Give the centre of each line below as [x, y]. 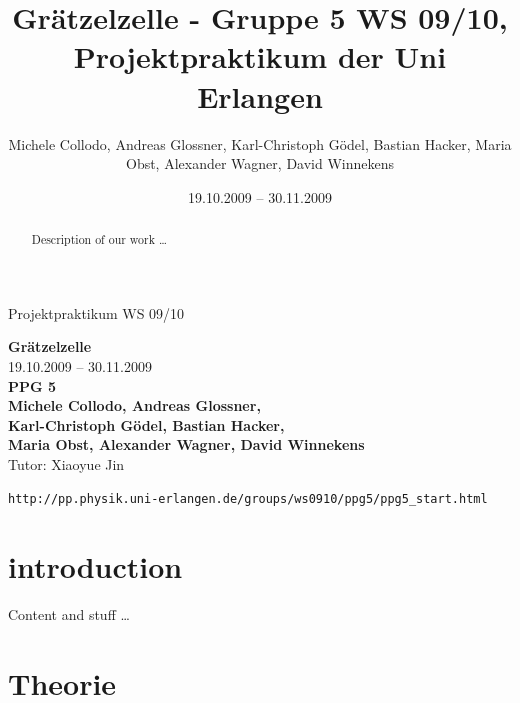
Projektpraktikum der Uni [260, 56]
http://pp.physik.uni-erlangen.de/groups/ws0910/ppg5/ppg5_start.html [248, 499]
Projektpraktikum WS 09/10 [96, 312]
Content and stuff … [69, 614]
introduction [95, 566]
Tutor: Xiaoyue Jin [66, 463]
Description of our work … [99, 239]
